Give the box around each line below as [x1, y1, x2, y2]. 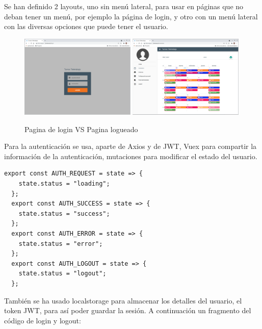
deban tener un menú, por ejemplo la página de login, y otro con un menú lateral [4, 11, 258, 21]
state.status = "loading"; [18, 180, 110, 188]
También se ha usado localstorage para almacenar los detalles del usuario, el [4, 295, 242, 306]
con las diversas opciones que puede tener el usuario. [4, 21, 168, 32]
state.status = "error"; [18, 240, 103, 247]
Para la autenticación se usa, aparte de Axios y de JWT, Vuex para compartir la [4, 141, 257, 151]
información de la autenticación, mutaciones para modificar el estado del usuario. [4, 150, 257, 161]
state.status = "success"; [18, 210, 110, 217]
